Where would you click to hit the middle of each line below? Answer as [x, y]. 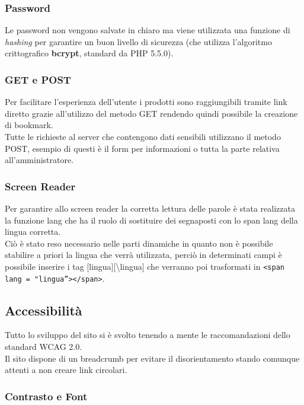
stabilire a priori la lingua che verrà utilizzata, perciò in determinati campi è [143, 255]
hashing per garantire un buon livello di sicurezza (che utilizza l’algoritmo [138, 41]
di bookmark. [29, 125]
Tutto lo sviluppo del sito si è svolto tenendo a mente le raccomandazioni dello [148, 335]
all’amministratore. [39, 160]
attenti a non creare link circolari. [66, 370]
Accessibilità [44, 310]
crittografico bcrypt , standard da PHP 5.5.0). [89, 53]
